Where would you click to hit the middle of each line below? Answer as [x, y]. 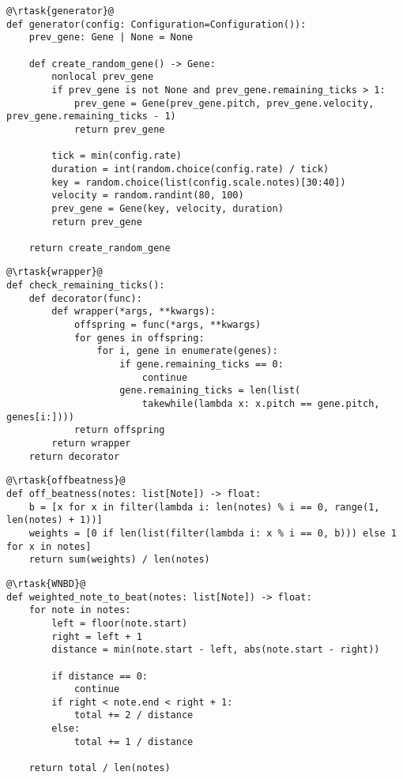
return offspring [119, 430]
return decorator [74, 456]
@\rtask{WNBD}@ [46, 583]
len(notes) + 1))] [55, 520]
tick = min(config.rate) [117, 156]
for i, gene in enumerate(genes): [187, 351]
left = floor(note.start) [120, 623]
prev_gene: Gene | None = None [111, 38]
